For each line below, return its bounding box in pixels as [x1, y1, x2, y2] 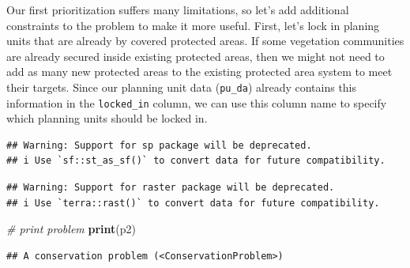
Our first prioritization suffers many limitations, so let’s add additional [6, 2, 349, 17]
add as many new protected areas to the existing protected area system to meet [6, 63, 393, 80]
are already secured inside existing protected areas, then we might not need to [6, 47, 385, 64]
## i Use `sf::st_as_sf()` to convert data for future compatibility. [6, 155, 386, 167]
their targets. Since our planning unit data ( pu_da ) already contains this [6, 78, 357, 95]
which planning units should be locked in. [6, 110, 208, 126]
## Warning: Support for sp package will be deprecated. [6, 139, 312, 151]
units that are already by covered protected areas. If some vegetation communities [6, 32, 404, 49]
